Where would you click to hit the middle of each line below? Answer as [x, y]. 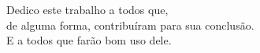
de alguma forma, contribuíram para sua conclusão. [130, 25]
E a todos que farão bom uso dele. [89, 40]
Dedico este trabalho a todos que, [87, 9]
